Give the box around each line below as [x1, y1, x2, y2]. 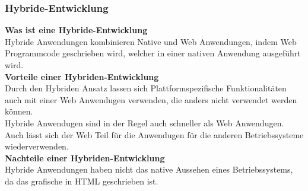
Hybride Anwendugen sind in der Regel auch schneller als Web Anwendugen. [5, 116, 284, 129]
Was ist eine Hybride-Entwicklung [5, 24, 148, 36]
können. [5, 105, 33, 117]
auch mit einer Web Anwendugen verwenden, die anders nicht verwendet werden [5, 93, 297, 106]
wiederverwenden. [5, 140, 69, 152]
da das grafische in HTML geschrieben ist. [5, 174, 158, 187]
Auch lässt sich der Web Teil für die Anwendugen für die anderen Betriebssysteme [5, 128, 304, 141]
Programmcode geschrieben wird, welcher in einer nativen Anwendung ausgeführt [5, 47, 301, 59]
